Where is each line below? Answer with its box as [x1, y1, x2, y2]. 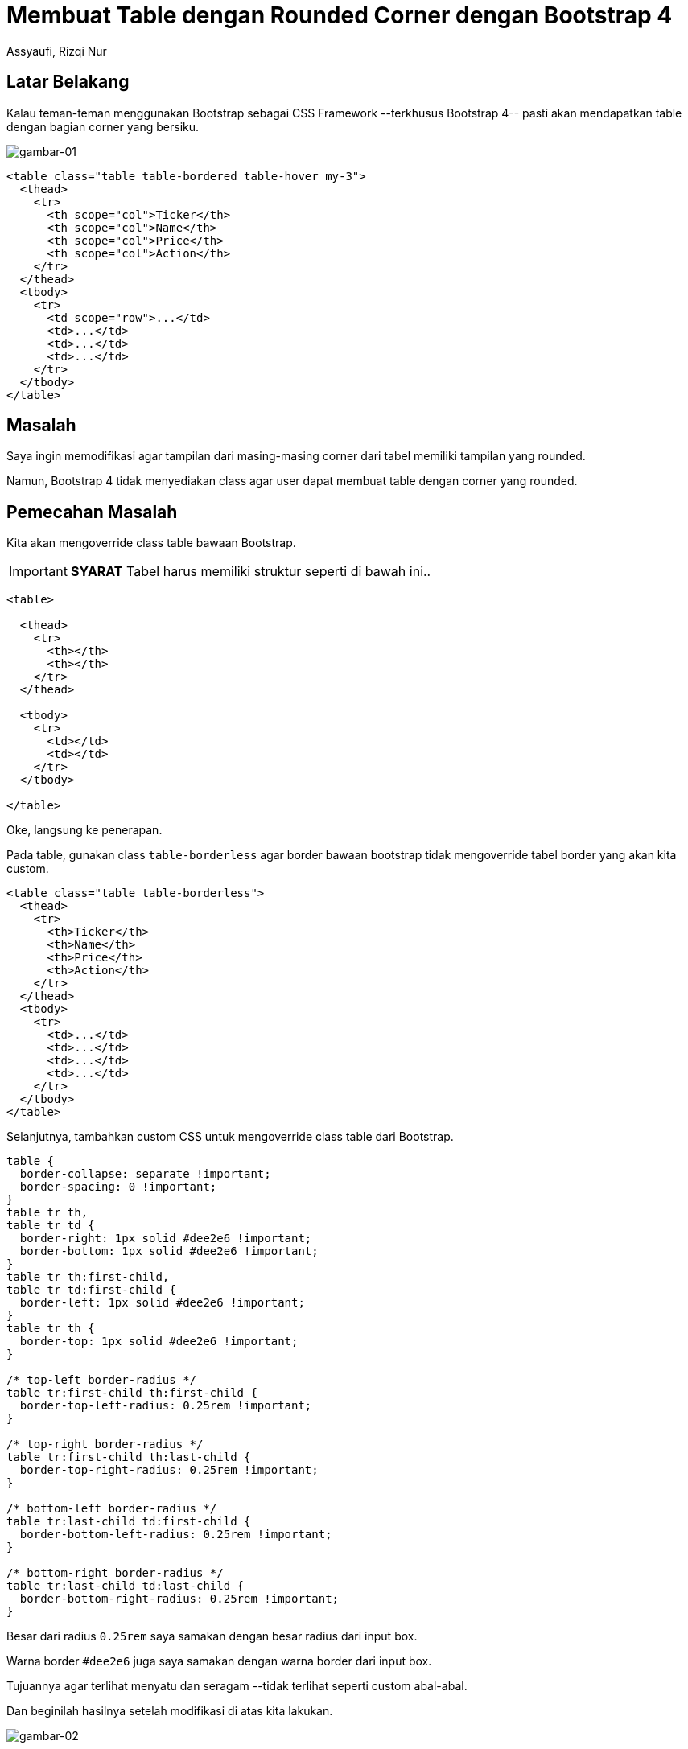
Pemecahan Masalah [6, 501, 178, 522]
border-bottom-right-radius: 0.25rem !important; [19, 1592, 340, 1606]
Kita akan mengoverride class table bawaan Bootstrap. [6, 536, 296, 550]
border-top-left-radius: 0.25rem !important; [19, 1399, 312, 1413]
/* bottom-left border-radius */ [6, 1502, 217, 1516]
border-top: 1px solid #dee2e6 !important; [19, 1335, 299, 1348]
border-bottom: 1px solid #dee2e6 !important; [19, 1245, 319, 1258]
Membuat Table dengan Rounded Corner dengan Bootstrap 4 [6, 2, 673, 29]
